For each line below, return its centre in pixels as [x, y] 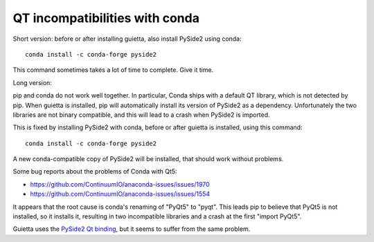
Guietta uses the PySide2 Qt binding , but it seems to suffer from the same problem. [132, 229]
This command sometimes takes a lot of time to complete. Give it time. [113, 70]
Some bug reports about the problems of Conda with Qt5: [95, 171]
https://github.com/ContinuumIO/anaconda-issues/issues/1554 [120, 194]
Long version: [32, 82]
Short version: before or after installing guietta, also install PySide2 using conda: [127, 39]
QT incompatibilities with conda [106, 18]
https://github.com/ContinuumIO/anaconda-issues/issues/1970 [120, 184]
